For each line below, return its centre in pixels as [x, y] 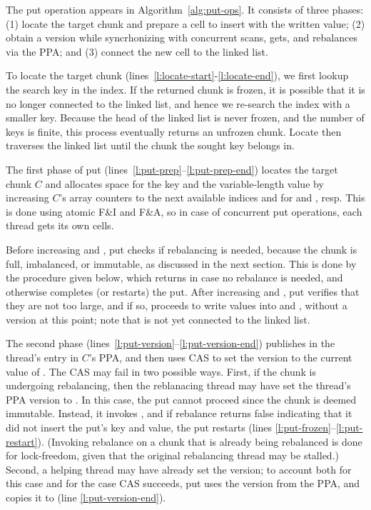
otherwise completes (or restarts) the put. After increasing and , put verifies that [183, 291]
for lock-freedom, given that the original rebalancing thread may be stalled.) [172, 455]
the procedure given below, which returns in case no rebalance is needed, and [174, 277]
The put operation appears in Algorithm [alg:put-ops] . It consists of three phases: [185, 9]
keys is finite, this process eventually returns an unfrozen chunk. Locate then [174, 131]
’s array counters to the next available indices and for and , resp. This [212, 197]
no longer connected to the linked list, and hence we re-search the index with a [178, 103]
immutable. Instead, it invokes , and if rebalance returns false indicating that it [179, 413]
